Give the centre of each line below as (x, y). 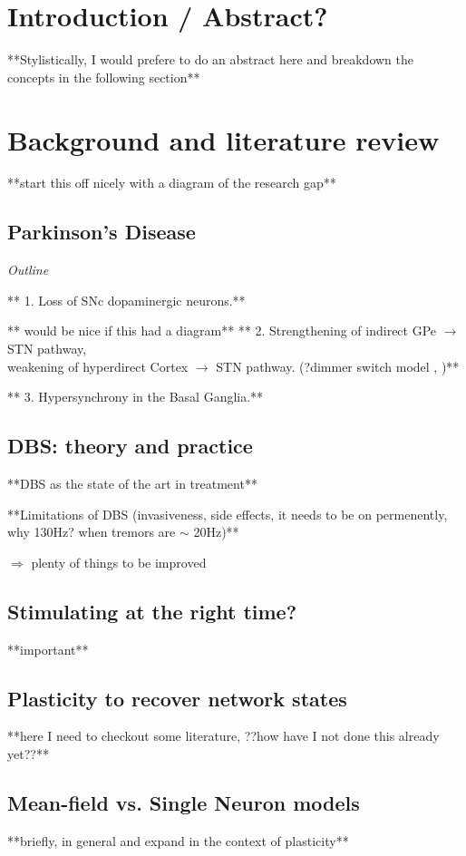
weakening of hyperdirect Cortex (98, 366)
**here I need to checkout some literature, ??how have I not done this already (223, 736)
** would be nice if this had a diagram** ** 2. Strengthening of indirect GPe (222, 331)
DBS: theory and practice (130, 446)
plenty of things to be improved (119, 562)
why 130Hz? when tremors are (92, 532)
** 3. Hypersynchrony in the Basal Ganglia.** (136, 397)
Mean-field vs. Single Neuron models (184, 802)
